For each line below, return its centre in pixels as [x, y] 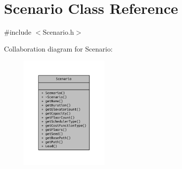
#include [18, 32]
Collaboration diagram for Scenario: [58, 48]
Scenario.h [58, 32]
